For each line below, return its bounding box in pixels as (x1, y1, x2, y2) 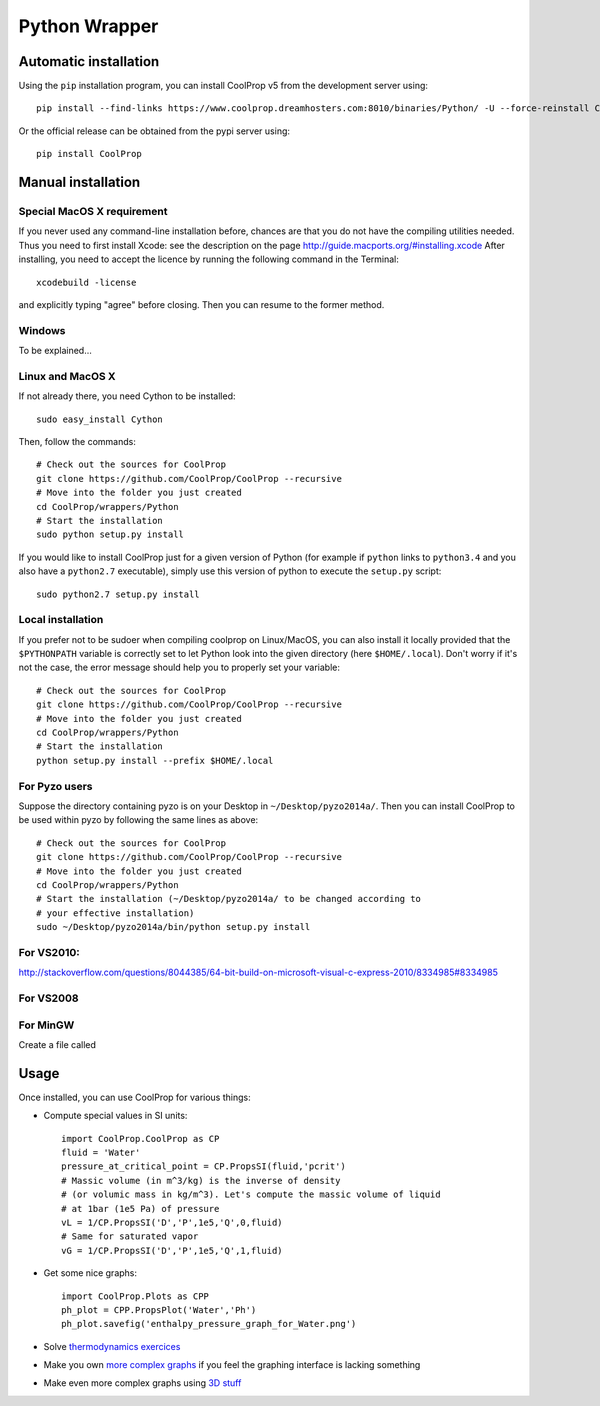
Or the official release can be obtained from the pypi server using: (18, 125, 290, 137)
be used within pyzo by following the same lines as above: (18, 814, 259, 826)
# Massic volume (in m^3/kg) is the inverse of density (61, 1175, 341, 1186)
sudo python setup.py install (36, 529, 185, 540)
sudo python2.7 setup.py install (36, 588, 200, 600)
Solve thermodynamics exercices (43, 1340, 181, 1352)
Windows (18, 323, 66, 337)
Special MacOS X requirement (18, 205, 168, 219)
